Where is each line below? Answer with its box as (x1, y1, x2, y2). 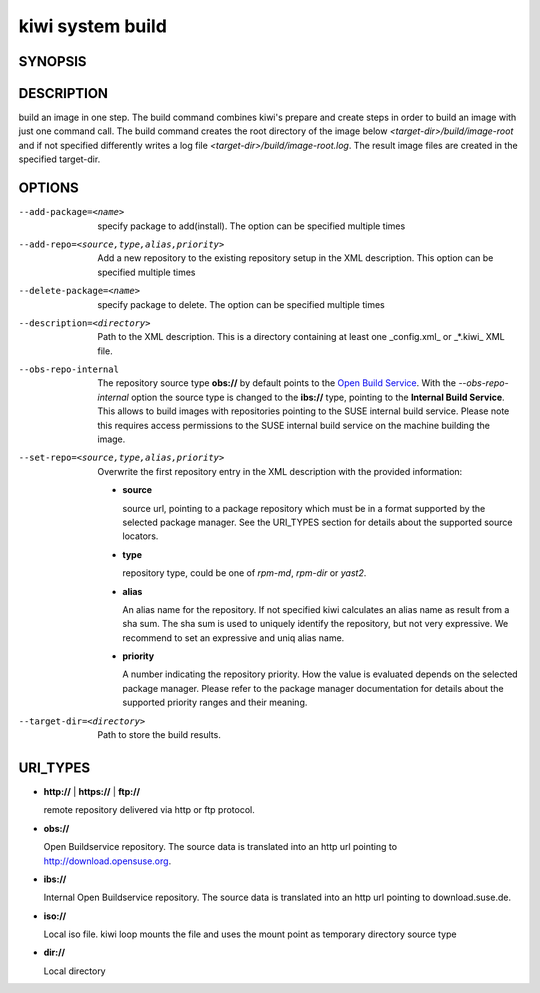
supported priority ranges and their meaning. (122, 696, 308, 709)
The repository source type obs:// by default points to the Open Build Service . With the (97, 377, 457, 389)
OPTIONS (18, 180, 79, 197)
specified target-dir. (18, 153, 101, 165)
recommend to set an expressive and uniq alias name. (122, 631, 345, 644)
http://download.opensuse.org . (43, 855, 172, 867)
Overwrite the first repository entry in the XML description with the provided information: (97, 465, 463, 477)
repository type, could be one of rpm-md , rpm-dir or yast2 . (122, 567, 367, 579)
